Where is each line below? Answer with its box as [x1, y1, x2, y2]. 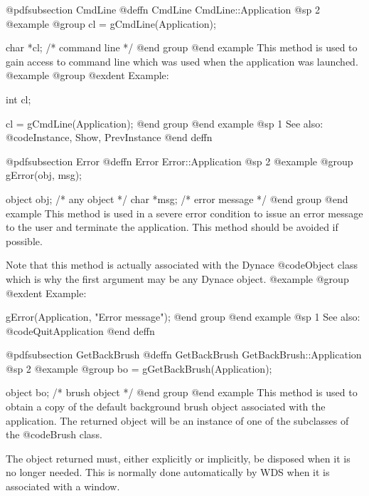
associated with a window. [6, 479, 120, 494]
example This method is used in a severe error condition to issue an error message [6, 205, 363, 220]
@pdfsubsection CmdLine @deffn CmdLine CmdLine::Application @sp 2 [6, 2, 320, 16]
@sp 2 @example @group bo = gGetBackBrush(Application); [6, 361, 272, 376]
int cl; [6, 91, 31, 106]
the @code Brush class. [6, 427, 102, 442]
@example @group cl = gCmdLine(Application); [6, 16, 216, 31]
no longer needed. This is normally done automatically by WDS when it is [6, 465, 330, 480]
